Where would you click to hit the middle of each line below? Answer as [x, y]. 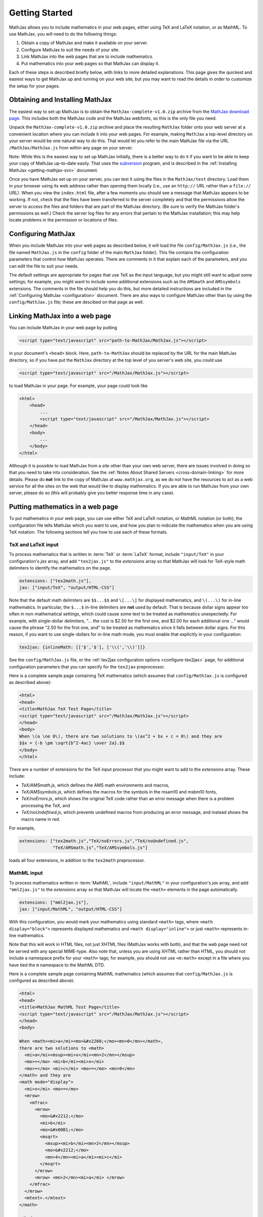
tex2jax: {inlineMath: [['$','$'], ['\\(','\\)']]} [82, 647]
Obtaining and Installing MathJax [60, 100]
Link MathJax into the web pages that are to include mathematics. [87, 56]
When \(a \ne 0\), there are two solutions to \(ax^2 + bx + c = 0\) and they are [121, 736]
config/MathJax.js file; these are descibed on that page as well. [76, 302]
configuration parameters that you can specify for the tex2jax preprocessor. [87, 666]
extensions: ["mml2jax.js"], [54, 902]
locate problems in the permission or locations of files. [64, 220]
